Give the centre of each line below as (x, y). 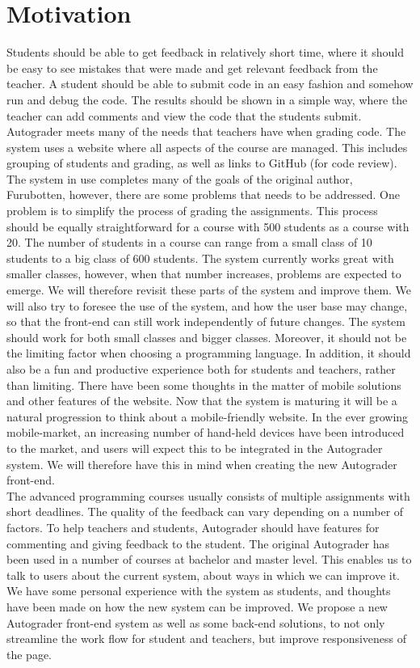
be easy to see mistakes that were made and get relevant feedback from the (192, 68)
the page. (29, 654)
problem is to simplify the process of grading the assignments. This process (192, 211)
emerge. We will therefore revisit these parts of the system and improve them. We (209, 290)
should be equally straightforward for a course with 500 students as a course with (208, 226)
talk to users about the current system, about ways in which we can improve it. (204, 575)
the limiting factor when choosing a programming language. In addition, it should (209, 353)
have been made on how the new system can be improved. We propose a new (197, 606)
